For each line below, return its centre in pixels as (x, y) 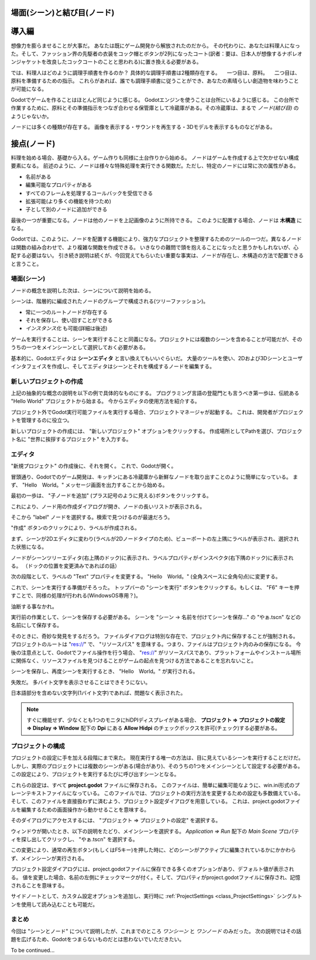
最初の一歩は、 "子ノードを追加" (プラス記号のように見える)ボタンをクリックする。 (111, 496)
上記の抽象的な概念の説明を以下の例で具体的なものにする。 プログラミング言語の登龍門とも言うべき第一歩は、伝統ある (155, 393)
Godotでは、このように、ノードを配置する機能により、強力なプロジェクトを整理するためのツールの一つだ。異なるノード (156, 239)
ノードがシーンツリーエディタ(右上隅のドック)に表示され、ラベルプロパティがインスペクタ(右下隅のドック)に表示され (152, 558)
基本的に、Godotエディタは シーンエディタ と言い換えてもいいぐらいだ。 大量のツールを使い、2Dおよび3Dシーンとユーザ (157, 358)
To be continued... (33, 950)
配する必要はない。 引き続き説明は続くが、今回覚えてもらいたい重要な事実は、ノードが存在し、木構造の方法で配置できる (157, 255)
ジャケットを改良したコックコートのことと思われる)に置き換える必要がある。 (109, 62)
